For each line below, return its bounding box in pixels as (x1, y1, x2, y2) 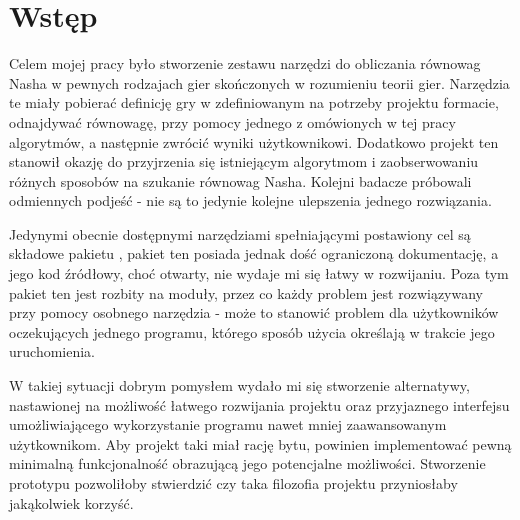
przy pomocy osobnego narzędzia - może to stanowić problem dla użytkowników (9, 302, 499, 323)
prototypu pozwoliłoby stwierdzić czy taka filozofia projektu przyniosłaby (9, 473, 458, 493)
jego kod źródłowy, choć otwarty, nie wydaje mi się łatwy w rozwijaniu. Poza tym (9, 263, 509, 284)
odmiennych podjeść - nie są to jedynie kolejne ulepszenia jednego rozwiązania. (9, 190, 492, 211)
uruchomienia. (9, 341, 96, 362)
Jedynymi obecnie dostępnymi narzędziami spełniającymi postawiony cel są (9, 223, 471, 244)
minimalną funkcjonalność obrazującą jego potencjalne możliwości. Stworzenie (9, 453, 486, 474)
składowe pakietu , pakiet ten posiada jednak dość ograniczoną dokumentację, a (9, 243, 499, 264)
